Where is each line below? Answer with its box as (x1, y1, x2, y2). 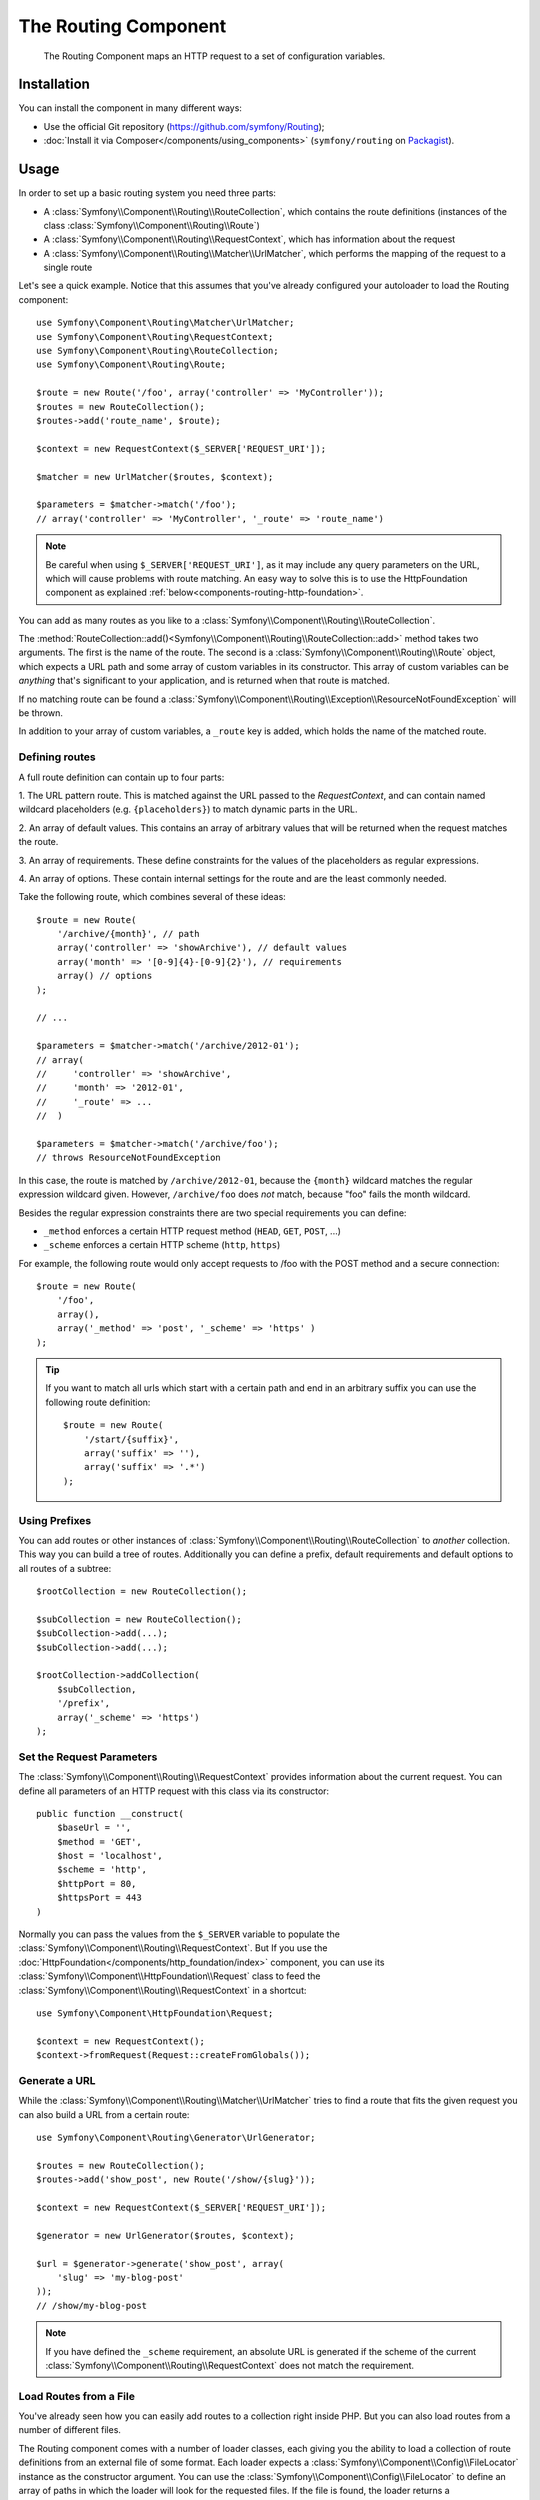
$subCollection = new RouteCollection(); (36, 1613, 242, 1625)
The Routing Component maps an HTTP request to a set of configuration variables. (43, 50, 386, 62)
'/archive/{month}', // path (56, 928, 200, 940)
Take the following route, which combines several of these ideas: (18, 891, 287, 903)
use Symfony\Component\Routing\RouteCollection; (36, 345, 279, 357)
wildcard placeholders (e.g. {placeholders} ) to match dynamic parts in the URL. (18, 803, 359, 815)
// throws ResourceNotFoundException (36, 1152, 222, 1164)
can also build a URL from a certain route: (18, 2108, 190, 2120)
